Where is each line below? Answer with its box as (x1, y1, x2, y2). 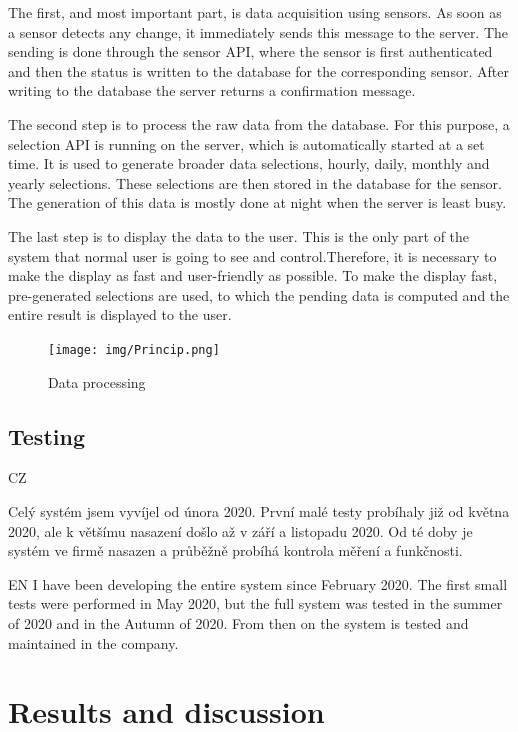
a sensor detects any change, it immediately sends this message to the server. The (8, 21, 509, 42)
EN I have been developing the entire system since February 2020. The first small (8, 573, 508, 594)
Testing (8, 420, 85, 451)
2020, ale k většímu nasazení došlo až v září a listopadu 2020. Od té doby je (8, 520, 473, 541)
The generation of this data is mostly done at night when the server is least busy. (8, 192, 507, 213)
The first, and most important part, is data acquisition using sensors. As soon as (8, 2, 502, 22)
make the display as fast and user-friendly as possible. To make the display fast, (8, 265, 498, 286)
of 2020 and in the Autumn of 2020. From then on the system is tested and (8, 612, 469, 633)
